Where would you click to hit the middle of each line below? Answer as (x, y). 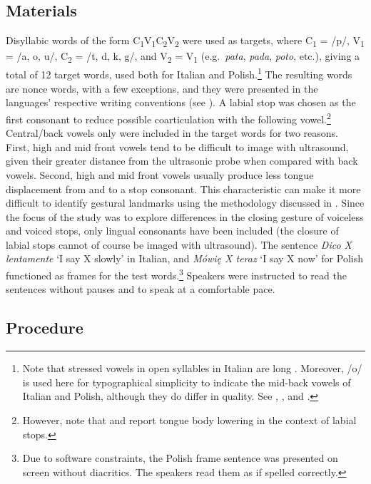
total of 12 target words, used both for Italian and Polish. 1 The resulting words (179, 73)
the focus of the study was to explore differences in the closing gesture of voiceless (185, 216)
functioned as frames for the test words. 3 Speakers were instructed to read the (176, 274)
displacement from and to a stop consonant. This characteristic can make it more (183, 189)
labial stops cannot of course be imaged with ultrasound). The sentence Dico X (179, 244)
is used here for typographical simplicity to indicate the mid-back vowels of (187, 382)
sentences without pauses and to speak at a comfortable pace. (141, 289)
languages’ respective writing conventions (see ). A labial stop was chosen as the (181, 102)
